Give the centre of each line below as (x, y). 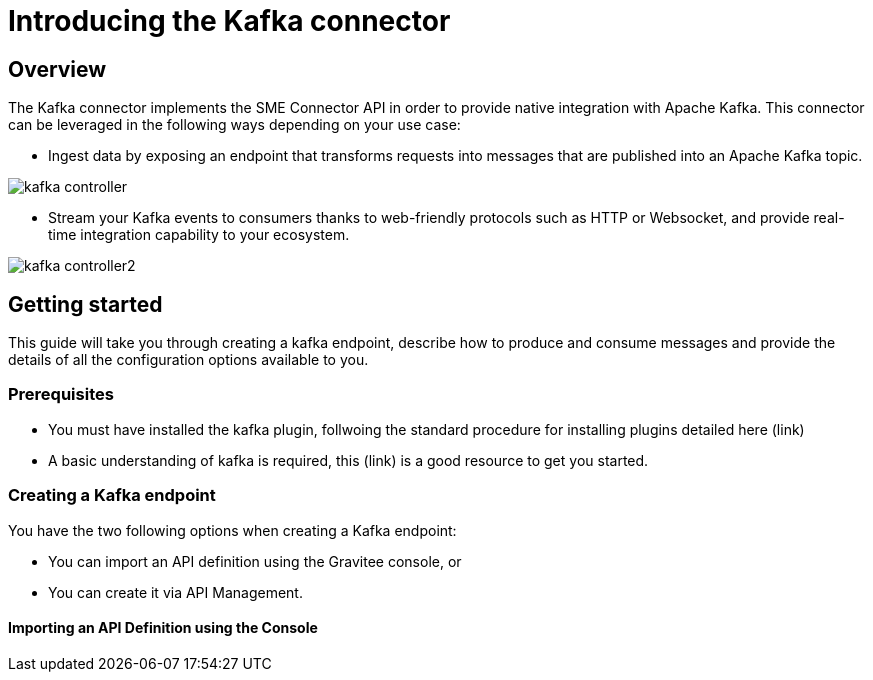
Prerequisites (61, 394)
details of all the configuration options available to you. (188, 360)
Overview (57, 69)
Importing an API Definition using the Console (163, 628)
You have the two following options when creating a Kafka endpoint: (232, 530)
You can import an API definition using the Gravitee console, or (255, 561)
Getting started (85, 304)
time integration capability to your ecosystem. (199, 235)
